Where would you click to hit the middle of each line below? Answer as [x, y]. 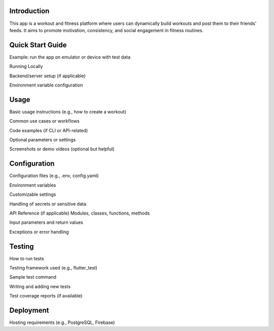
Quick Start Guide [38, 45]
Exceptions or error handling [39, 232]
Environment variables [33, 185]
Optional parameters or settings [43, 140]
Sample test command [33, 277]
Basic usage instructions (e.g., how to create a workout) [68, 111]
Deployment [29, 310]
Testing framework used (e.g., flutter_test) [53, 268]
